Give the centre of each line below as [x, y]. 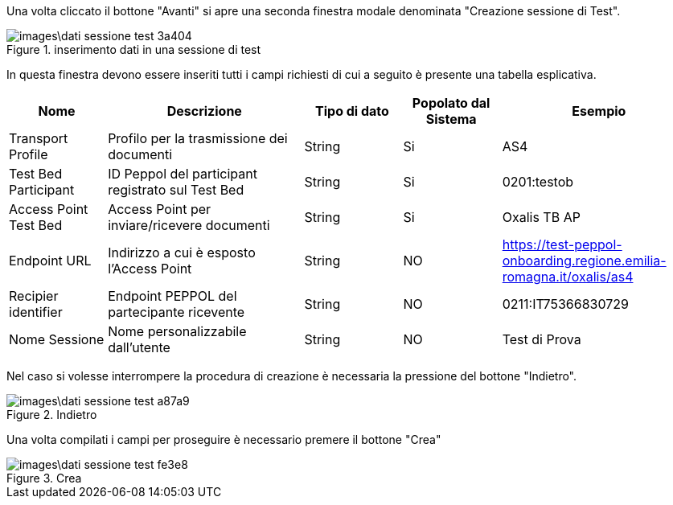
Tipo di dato [352, 111]
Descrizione [204, 111]
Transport [39, 138]
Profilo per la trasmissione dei [198, 138]
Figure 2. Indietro [52, 415]
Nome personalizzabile [177, 331]
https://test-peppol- [562, 244]
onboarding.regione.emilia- [584, 261]
